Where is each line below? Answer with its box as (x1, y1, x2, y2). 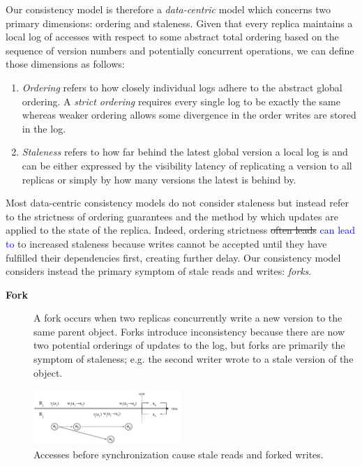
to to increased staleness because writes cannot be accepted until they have (6, 236, 327, 250)
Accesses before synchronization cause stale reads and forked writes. (33, 446, 324, 461)
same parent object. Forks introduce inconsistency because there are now (33, 324, 345, 338)
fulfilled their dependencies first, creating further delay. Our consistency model (6, 250, 341, 264)
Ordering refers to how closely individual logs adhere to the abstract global (22, 80, 342, 94)
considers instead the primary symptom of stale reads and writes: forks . (6, 264, 312, 278)
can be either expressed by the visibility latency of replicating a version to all (22, 158, 352, 172)
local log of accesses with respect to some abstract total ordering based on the (6, 29, 339, 44)
